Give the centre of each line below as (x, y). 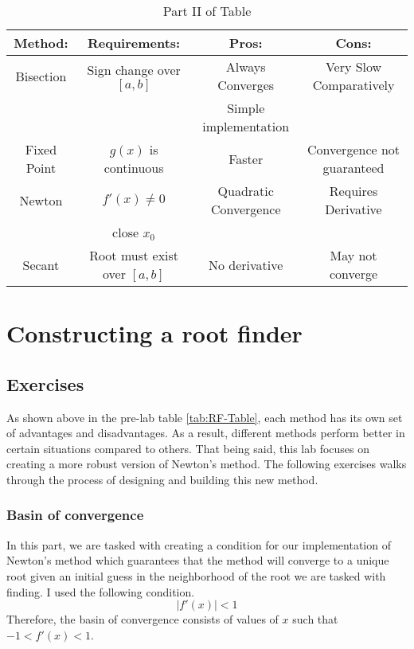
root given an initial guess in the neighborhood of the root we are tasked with (196, 575)
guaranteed (353, 168)
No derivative (246, 264)
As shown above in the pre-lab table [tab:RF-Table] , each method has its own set (205, 417)
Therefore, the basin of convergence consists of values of (143, 619)
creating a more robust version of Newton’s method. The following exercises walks (207, 464)
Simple (246, 108)
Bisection (41, 76)
